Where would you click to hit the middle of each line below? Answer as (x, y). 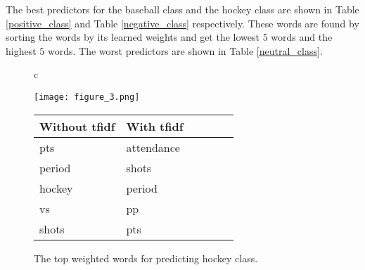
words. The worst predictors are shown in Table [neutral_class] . (185, 50)
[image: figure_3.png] (87, 97)
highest (21, 50)
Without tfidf (77, 126)
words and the (302, 37)
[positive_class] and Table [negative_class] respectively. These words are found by (182, 23)
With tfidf (155, 126)
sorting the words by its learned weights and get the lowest (133, 37)
